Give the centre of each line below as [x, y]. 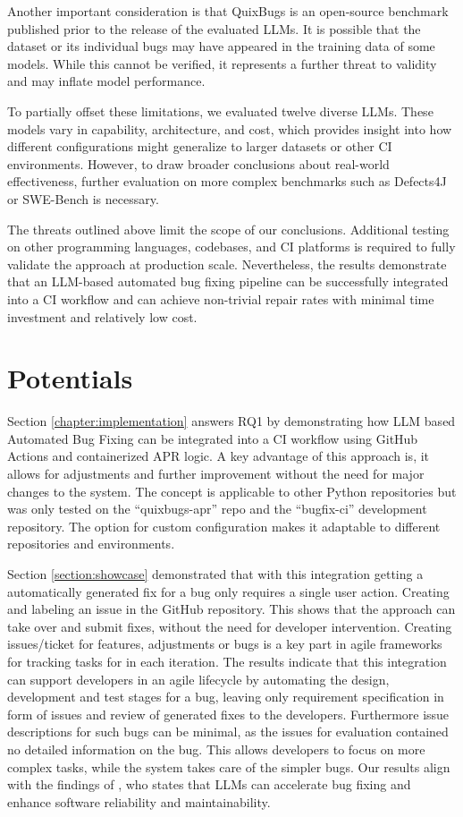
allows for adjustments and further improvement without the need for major [216, 473]
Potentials [70, 378]
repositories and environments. [91, 544]
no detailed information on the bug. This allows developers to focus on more [216, 749]
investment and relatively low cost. [102, 316]
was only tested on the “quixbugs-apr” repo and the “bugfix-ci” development [217, 509]
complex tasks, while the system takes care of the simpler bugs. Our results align [229, 766]
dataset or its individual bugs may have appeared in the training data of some [221, 46]
